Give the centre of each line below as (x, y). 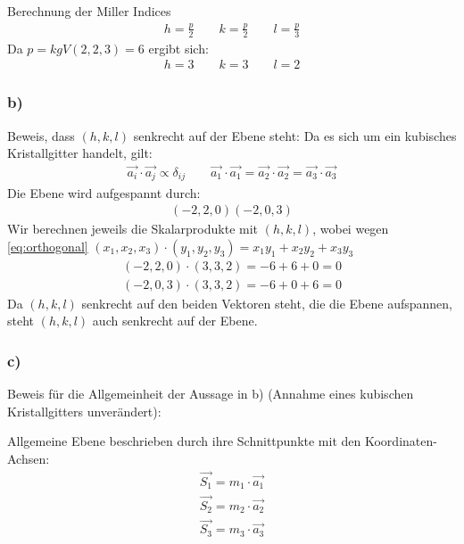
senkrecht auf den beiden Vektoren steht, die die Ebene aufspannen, (267, 303)
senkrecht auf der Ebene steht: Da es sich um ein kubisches (295, 135)
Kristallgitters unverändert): (84, 411)
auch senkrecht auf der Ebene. (175, 321)
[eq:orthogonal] (48, 246)
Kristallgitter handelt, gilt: (80, 153)
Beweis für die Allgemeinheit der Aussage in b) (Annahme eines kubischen (211, 394)
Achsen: (29, 458)
